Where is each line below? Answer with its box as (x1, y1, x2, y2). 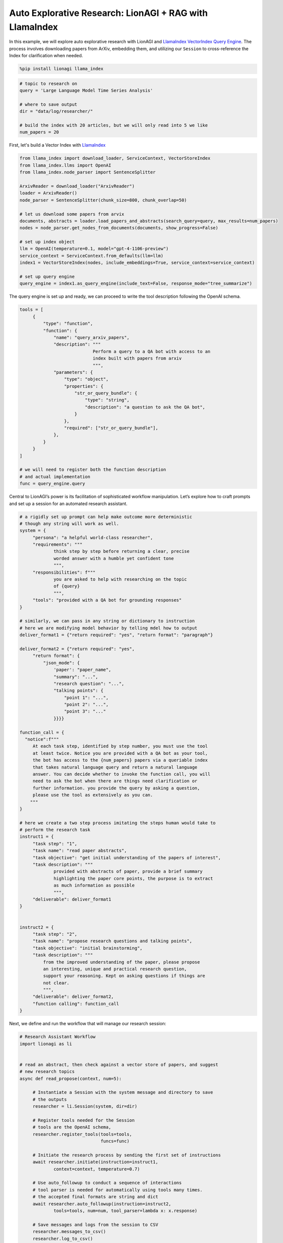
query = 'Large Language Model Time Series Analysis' (19, 88, 153, 93)
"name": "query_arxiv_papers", (54, 335, 130, 340)
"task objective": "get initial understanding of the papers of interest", (32, 855, 221, 860)
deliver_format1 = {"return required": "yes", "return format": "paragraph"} (19, 632, 213, 638)
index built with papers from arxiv (92, 355, 182, 361)
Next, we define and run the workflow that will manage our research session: (9, 1021, 167, 1027)
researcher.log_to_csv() (32, 1236, 93, 1242)
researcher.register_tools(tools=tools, (32, 1131, 132, 1137)
